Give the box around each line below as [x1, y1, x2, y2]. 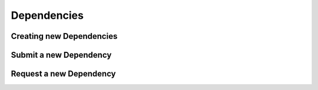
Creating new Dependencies [11, 31, 118, 41]
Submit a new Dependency [11, 50, 112, 60]
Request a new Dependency [11, 69, 116, 79]
